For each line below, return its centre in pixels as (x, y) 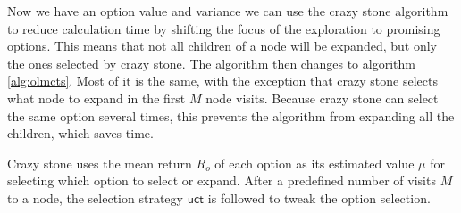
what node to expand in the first (96, 98)
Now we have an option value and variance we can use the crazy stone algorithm (228, 11)
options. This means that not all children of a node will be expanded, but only (222, 46)
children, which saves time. (80, 133)
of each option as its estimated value (314, 163)
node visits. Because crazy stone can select (322, 98)
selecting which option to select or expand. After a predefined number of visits (222, 180)
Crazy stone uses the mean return (100, 163)
